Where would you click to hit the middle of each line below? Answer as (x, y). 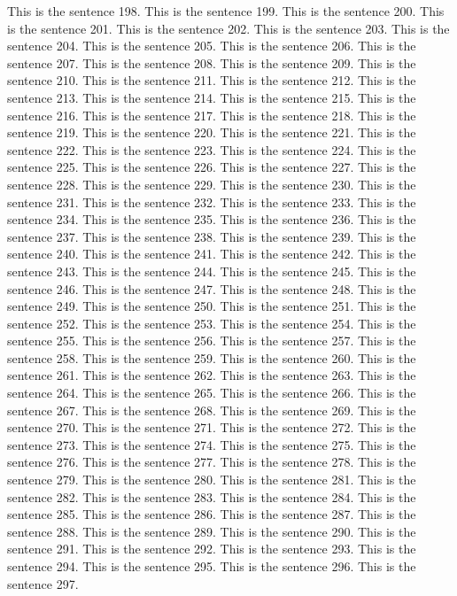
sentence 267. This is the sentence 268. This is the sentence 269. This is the (212, 410)
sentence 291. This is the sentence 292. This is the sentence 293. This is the (212, 549)
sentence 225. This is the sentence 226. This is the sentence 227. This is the (212, 167)
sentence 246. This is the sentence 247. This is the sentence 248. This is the (212, 288)
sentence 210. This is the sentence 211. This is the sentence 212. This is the (212, 80)
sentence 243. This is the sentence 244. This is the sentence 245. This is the (212, 271)
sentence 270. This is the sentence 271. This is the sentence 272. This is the (212, 427)
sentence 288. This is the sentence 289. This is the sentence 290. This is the (212, 531)
